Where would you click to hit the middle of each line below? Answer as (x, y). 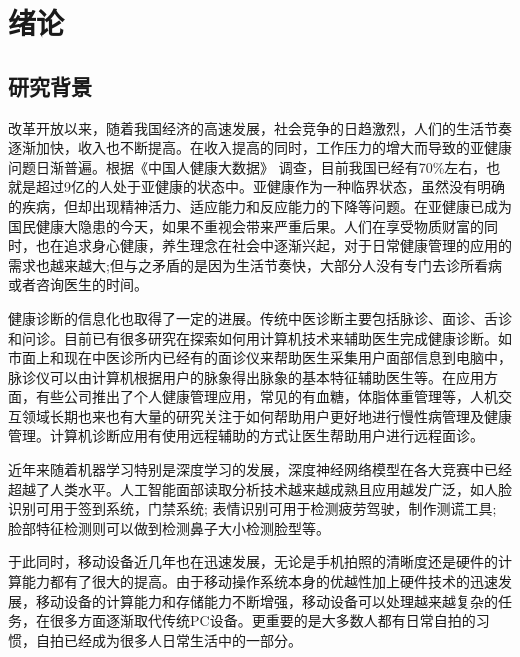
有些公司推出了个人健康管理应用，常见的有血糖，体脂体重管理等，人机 (266, 396)
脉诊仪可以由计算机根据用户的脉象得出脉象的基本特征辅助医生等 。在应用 (246, 376)
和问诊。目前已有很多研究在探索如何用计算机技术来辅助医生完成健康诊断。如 (260, 337)
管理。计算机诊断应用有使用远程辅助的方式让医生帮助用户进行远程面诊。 (246, 435)
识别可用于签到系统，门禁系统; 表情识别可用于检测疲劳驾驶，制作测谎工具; (252, 508)
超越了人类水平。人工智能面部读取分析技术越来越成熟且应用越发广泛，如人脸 (260, 488)
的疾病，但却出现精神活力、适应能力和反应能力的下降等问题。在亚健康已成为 (260, 205)
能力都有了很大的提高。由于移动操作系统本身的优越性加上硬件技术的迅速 (259, 581)
